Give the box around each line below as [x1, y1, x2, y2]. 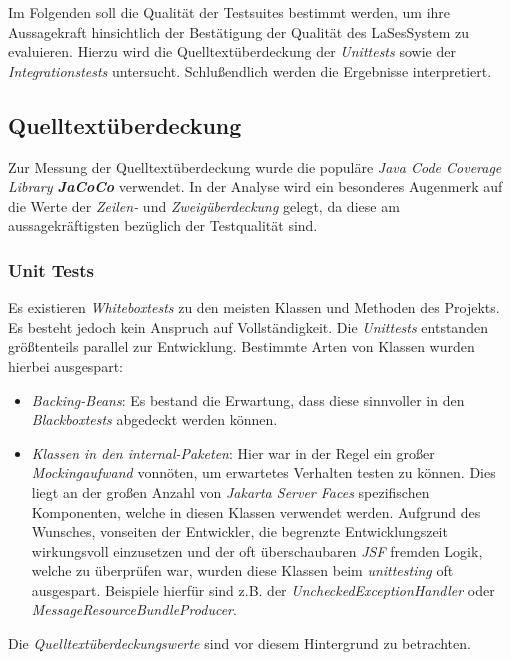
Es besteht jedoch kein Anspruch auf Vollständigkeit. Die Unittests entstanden [8, 316, 488, 337]
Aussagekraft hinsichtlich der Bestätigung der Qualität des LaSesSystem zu [8, 21, 470, 42]
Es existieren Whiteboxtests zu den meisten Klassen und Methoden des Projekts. [8, 297, 500, 318]
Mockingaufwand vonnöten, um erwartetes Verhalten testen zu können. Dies [31, 462, 496, 483]
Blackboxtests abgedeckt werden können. [31, 409, 278, 430]
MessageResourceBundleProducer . [31, 599, 237, 620]
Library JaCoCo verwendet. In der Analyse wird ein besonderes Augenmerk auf [8, 176, 503, 197]
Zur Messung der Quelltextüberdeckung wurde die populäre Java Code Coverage [8, 156, 502, 177]
